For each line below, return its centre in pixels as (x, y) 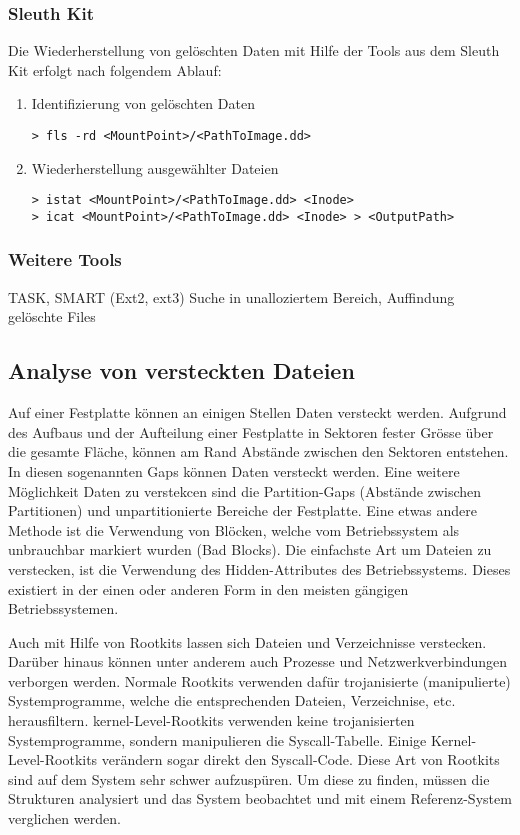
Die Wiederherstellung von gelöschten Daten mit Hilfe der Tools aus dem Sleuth (254, 50)
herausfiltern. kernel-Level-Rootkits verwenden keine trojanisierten (211, 720)
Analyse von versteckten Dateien (181, 370)
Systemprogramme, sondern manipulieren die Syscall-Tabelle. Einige (217, 739)
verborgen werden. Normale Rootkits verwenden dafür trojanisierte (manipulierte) (259, 680)
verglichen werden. (64, 818)
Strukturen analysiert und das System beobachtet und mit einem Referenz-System (260, 798)
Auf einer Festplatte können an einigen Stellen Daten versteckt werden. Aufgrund (257, 412)
